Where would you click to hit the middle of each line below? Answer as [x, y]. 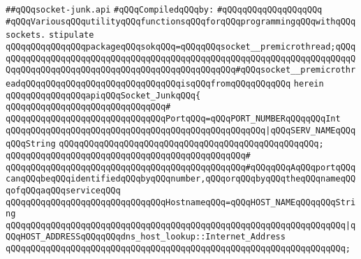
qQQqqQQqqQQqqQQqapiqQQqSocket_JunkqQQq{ [103, 95]
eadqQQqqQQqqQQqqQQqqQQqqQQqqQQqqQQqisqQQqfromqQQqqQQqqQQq [148, 83]
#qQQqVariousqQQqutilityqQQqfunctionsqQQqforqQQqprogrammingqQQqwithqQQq [181, 21]
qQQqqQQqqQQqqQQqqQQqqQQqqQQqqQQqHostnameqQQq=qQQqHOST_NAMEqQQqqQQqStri [181, 202]
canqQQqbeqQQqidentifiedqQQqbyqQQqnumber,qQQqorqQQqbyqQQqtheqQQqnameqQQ [181, 179]
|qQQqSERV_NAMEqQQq [311, 130]
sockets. [26, 35]
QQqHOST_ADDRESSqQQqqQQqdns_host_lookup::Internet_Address [146, 237]
